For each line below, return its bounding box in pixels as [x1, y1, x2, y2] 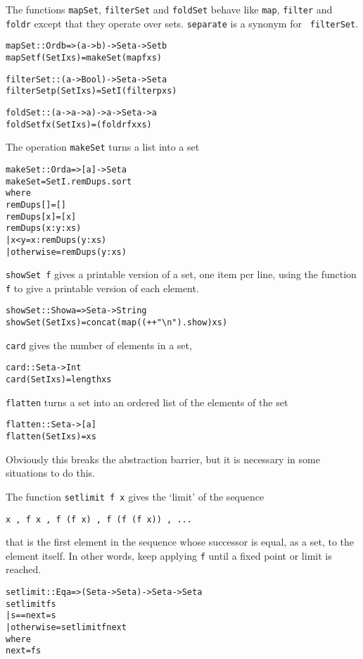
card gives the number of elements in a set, [6, 337, 192, 352]
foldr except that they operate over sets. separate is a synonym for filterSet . [6, 15, 359, 30]
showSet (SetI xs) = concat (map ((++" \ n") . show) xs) [6, 318, 228, 328]
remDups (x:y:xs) [6, 223, 82, 234]
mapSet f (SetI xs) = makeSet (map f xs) [6, 52, 162, 63]
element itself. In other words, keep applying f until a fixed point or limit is [6, 548, 332, 563]
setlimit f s [6, 598, 56, 609]
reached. [6, 562, 42, 577]
